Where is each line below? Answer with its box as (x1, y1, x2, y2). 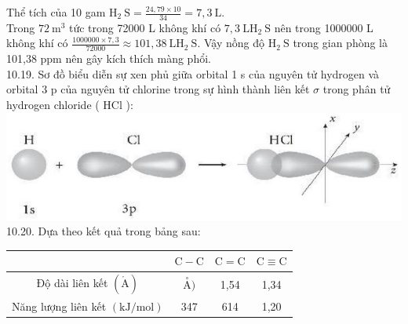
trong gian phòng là (293, 35, 388, 51)
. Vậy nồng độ (197, 35, 264, 51)
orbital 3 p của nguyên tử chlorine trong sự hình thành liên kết (6, 81, 310, 97)
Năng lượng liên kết (12, 298, 107, 315)
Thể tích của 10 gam (6, 4, 106, 20)
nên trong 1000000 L (274, 19, 373, 35)
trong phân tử (322, 81, 391, 97)
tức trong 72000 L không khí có (69, 19, 221, 35)
